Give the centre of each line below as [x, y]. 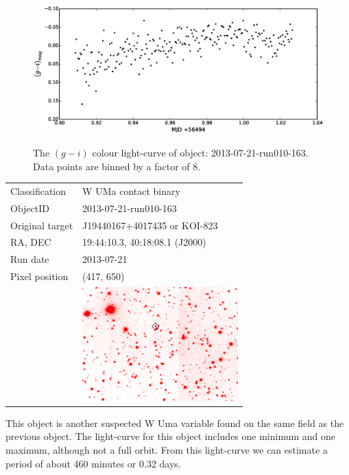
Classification [38, 190]
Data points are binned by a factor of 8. [117, 166]
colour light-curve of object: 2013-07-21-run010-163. [200, 152]
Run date [30, 259]
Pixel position [39, 276]
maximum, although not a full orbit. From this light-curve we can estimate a [167, 450]
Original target [42, 225]
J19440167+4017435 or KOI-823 [150, 225]
